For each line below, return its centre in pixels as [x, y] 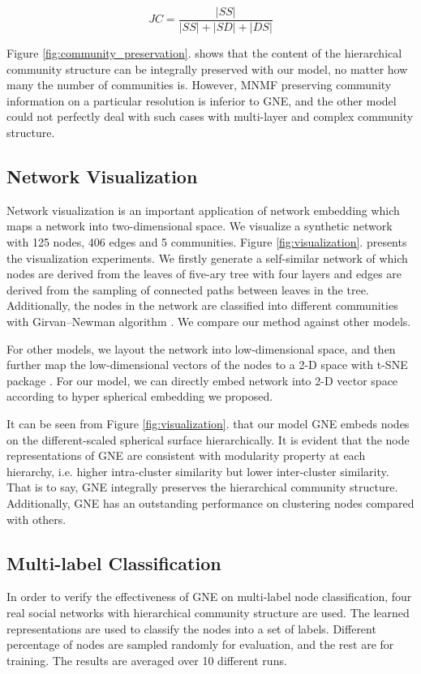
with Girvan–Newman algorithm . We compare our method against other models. [209, 321]
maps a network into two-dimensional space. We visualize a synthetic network [200, 226]
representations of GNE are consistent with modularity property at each [186, 455]
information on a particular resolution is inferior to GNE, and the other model [202, 100]
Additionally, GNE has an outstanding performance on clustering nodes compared [210, 502]
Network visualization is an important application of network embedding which [203, 210]
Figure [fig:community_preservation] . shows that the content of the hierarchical [204, 53]
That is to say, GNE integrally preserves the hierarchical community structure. [202, 487]
